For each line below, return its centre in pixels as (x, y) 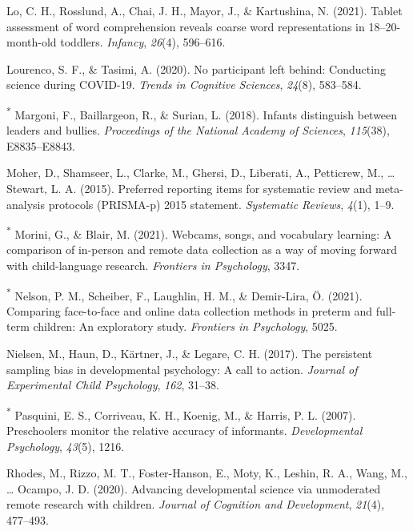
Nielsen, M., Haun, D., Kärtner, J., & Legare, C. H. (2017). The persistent (190, 354)
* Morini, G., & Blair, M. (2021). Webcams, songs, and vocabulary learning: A (199, 233)
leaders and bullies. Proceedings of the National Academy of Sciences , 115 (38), (198, 130)
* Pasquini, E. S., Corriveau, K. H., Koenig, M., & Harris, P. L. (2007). (181, 413)
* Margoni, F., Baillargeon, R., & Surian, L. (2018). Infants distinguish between (202, 113)
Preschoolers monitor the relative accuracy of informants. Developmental (184, 430)
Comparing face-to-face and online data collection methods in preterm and (190, 310)
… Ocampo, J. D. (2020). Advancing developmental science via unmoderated (194, 488)
